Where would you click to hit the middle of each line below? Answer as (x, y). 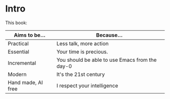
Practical (18, 43)
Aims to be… (30, 35)
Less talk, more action (82, 43)
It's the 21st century (81, 74)
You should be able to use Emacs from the (107, 60)
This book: (16, 23)
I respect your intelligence (87, 85)
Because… (109, 35)
